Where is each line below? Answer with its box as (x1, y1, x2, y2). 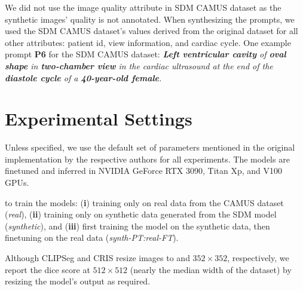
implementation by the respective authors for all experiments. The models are (5, 152, 290, 165)
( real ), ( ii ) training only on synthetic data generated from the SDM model (5, 208, 277, 220)
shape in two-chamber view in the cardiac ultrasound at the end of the (5, 59, 273, 72)
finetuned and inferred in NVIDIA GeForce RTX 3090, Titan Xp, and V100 (5, 164, 283, 177)
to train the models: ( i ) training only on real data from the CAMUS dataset (5, 196, 284, 209)
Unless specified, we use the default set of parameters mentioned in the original (5, 141, 295, 154)
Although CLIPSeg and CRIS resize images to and (5, 252, 190, 264)
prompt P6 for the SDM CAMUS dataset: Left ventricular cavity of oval (5, 48, 286, 60)
